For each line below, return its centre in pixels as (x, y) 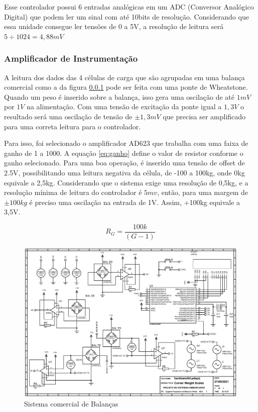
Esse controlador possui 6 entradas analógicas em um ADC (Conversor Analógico (129, 7)
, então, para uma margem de (203, 192)
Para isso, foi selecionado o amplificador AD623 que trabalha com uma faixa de (126, 143)
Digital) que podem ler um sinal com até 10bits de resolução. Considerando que (126, 16)
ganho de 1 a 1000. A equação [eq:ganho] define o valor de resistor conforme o (124, 153)
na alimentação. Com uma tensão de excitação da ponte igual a (124, 107)
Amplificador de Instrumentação (71, 58)
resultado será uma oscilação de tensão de (68, 116)
